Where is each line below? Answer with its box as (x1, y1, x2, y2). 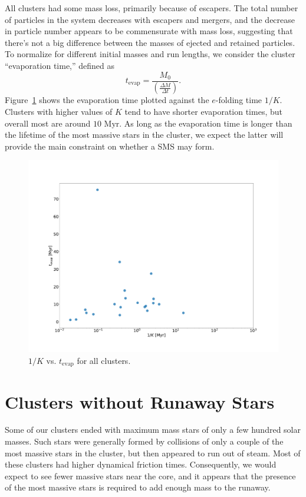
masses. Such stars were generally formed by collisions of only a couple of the (5, 435, 284, 448)
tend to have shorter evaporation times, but (124, 105, 282, 118)
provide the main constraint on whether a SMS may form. (5, 140, 215, 152)
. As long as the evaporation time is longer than (119, 117, 292, 129)
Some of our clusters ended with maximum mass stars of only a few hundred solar (5, 423, 301, 436)
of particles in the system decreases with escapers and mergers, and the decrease (5, 13, 295, 25)
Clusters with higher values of (5, 105, 113, 118)
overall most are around (5, 117, 91, 129)
